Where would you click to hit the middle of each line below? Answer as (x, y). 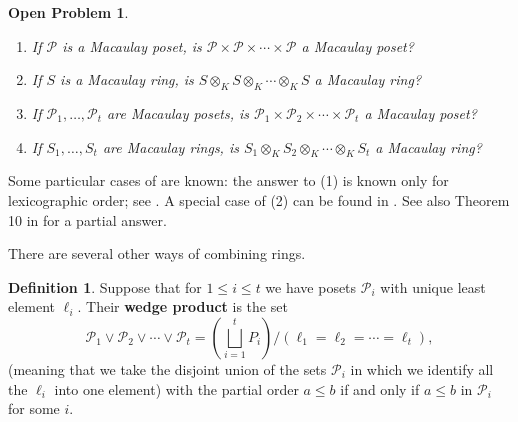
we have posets (311, 286)
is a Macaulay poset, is (132, 45)
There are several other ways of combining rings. (157, 253)
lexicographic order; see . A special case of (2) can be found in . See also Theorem (259, 199)
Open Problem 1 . (68, 12)
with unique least (433, 286)
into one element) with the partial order (176, 388)
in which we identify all (422, 368)
